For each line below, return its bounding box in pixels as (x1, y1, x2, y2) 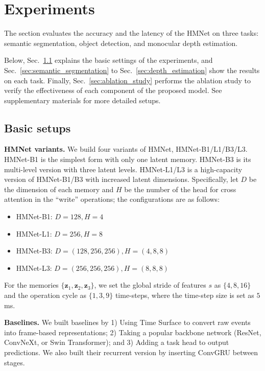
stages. (4, 357, 25, 367)
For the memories (4, 280, 59, 290)
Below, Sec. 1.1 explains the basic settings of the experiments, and (4, 55, 213, 65)
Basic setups (4, 120, 71, 135)
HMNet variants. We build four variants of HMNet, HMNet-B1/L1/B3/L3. (4, 144, 248, 154)
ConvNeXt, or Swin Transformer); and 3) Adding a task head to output (4, 337, 229, 347)
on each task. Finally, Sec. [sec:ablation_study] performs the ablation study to (4, 75, 251, 85)
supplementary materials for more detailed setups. (4, 95, 161, 105)
